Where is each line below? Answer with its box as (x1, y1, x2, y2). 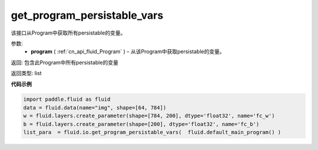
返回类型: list (11, 70, 42, 77)
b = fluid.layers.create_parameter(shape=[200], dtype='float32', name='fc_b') (23, 121, 260, 127)
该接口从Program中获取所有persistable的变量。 (11, 29, 126, 36)
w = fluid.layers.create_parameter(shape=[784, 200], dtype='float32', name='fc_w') (23, 112, 275, 120)
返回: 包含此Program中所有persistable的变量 (11, 59, 119, 66)
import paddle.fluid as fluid (23, 96, 111, 103)
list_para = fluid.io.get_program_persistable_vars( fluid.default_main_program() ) (23, 129, 281, 136)
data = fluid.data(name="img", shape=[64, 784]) (23, 104, 167, 111)
